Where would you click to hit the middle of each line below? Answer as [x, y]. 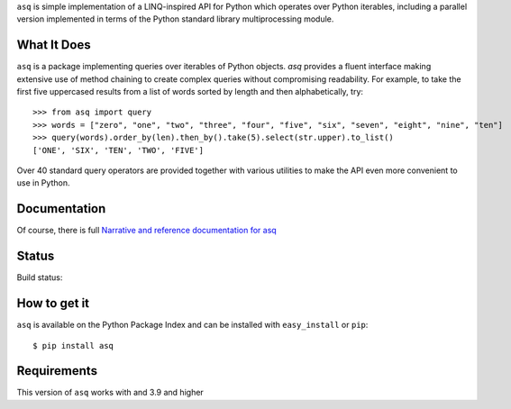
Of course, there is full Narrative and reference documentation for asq [146, 231]
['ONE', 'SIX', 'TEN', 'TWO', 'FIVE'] [119, 150]
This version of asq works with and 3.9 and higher [110, 393]
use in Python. [43, 183]
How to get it [53, 303]
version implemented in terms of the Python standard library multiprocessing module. [175, 19]
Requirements [57, 371]
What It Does [54, 45]
